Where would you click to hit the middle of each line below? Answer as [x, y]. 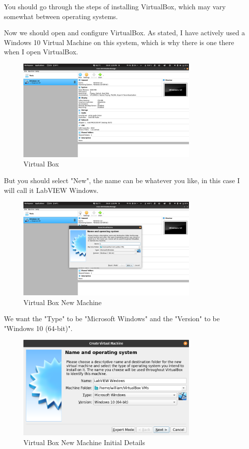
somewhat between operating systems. [61, 16]
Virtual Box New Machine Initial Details [84, 442]
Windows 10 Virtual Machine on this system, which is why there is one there [119, 42]
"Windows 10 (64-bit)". [38, 328]
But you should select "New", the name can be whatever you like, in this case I [122, 180]
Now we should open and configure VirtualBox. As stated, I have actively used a [124, 33]
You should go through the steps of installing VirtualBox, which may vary [115, 6]
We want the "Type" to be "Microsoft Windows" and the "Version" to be [112, 319]
